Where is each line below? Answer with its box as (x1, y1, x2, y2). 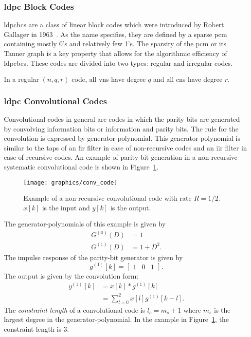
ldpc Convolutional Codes (4, 94, 107, 107)
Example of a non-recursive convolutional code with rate (23, 193, 192, 203)
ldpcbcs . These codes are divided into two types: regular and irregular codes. (4, 57, 233, 68)
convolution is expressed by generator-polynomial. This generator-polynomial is (4, 133, 240, 143)
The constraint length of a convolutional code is (4, 304, 145, 315)
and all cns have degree (153, 74, 223, 84)
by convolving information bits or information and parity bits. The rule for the (4, 123, 239, 133)
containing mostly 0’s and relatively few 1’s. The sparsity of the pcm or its (4, 38, 227, 49)
